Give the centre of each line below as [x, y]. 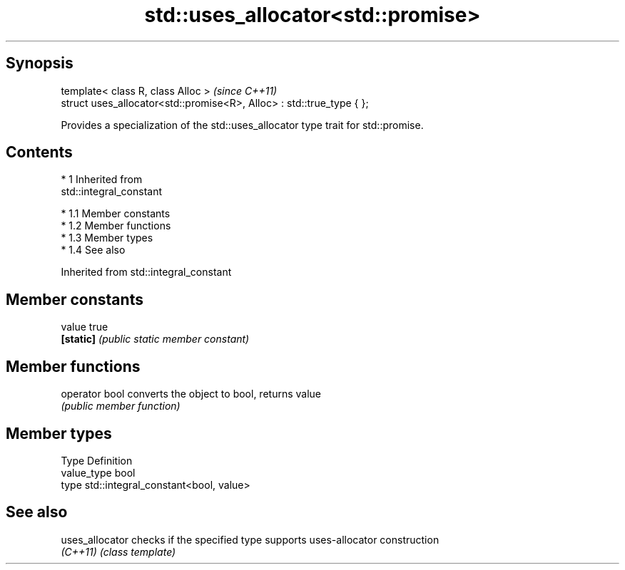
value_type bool [98, 472]
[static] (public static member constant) [155, 339]
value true [85, 327]
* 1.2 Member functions [116, 226]
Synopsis [40, 63]
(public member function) [121, 406]
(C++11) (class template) [118, 551]
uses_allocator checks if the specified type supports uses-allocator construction [250, 539]
